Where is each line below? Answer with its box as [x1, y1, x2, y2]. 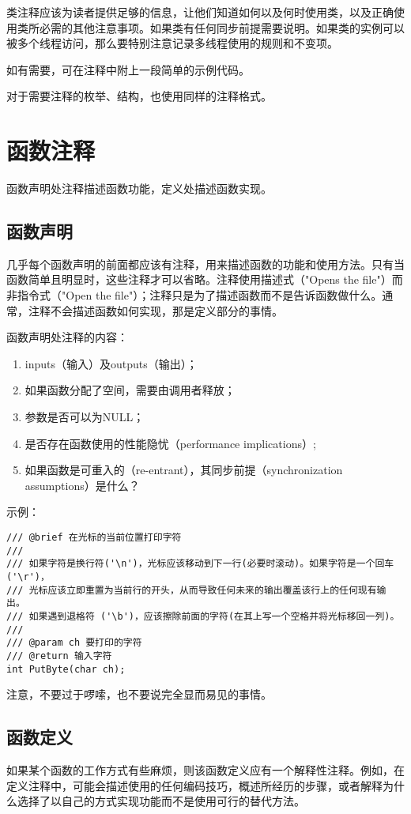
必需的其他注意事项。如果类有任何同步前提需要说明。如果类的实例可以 [39, 19, 405, 36]
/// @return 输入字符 [6, 650, 112, 661]
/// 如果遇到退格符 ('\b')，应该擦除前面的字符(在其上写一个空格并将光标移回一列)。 [6, 610, 400, 622]
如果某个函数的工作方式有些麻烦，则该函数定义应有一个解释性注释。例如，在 [6, 762, 405, 778]
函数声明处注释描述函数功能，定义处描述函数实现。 [6, 180, 272, 197]
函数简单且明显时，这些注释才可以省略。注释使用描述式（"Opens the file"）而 [6, 271, 403, 288]
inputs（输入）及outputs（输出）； [25, 355, 198, 371]
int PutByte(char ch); [6, 663, 126, 675]
